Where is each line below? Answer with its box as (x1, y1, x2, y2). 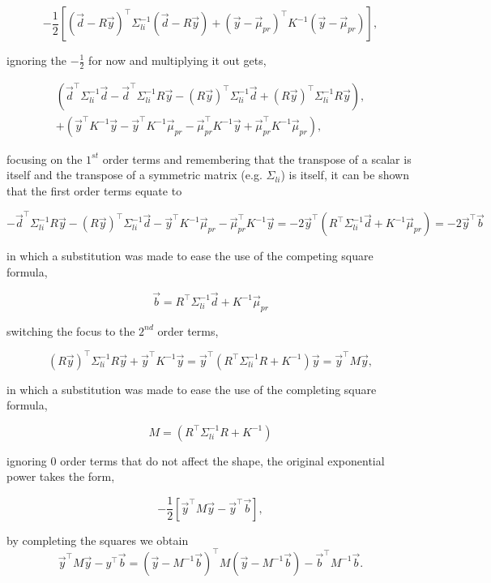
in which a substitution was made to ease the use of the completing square (6, 380, 377, 397)
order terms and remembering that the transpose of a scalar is (102, 150, 412, 167)
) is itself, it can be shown (280, 166, 409, 183)
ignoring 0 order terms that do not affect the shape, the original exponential (6, 452, 385, 469)
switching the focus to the (6, 322, 135, 339)
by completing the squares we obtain (6, 531, 189, 548)
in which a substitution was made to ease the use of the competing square (6, 247, 374, 264)
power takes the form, (6, 468, 115, 485)
